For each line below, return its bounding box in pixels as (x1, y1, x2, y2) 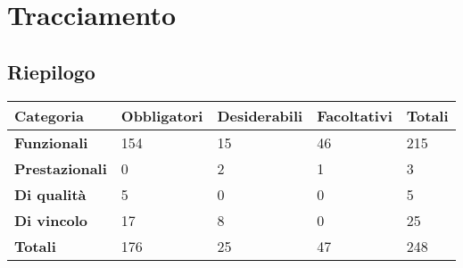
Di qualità (14, 183, 87, 205)
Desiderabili (217, 105, 303, 126)
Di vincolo (14, 209, 88, 230)
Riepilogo (7, 57, 95, 85)
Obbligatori (120, 105, 203, 126)
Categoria (14, 105, 84, 126)
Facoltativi (317, 105, 393, 126)
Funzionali (14, 131, 88, 153)
